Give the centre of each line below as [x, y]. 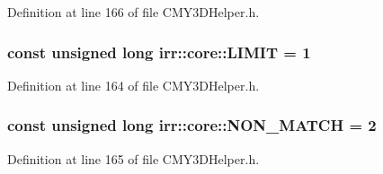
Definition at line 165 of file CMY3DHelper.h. [134, 158]
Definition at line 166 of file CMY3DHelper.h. [134, 12]
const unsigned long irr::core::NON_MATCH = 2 [192, 125]
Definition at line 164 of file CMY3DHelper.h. [134, 85]
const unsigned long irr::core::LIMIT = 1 [159, 52]
